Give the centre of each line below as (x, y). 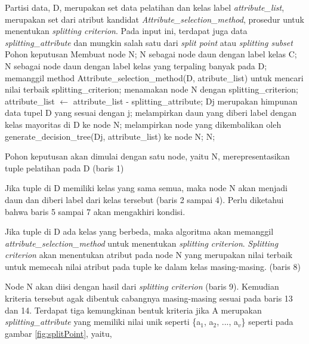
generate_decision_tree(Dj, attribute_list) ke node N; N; (110, 136)
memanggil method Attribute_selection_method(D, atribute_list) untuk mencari (154, 77)
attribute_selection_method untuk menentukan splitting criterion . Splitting (142, 243)
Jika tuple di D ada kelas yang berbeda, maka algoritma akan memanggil (139, 231)
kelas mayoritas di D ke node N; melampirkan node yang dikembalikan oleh (143, 124)
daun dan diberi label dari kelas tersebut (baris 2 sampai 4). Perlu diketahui (144, 199)
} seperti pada (267, 322)
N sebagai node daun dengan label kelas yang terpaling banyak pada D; (136, 65)
